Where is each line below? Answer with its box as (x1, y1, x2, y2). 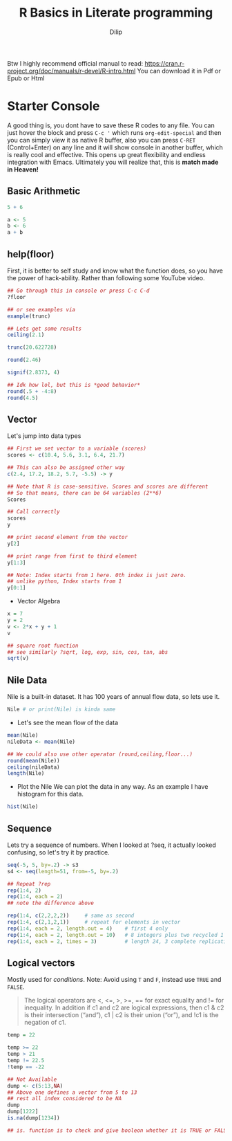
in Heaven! (7, 165, 39, 174)
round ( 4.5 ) (7, 394, 39, 401)
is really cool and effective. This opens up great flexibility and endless (7, 150, 206, 158)
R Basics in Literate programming (19, 5, 213, 21)
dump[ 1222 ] (7, 1108, 39, 1115)
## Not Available (7, 1076, 57, 1083)
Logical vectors (7, 957, 75, 969)
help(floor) (7, 248, 55, 260)
